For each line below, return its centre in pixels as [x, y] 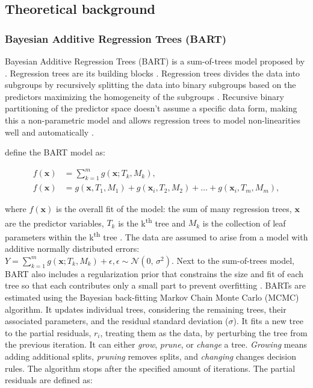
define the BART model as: [55, 152]
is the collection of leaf [244, 223]
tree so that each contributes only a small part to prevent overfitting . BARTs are [155, 285]
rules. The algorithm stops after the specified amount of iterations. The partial [150, 368]
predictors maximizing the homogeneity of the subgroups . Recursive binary [144, 96]
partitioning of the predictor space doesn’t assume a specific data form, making [151, 108]
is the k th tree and [152, 222]
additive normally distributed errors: [72, 249]
